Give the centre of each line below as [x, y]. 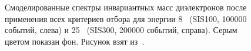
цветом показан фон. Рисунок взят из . [75, 41]
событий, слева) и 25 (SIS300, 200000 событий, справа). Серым [121, 30]
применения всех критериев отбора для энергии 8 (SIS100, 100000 [126, 18]
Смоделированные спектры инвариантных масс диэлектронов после [126, 7]
